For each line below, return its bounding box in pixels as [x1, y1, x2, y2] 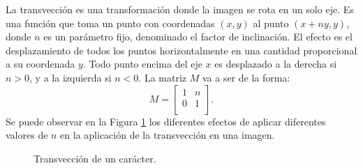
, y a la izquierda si [29, 70, 112, 84]
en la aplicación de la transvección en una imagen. [60, 128, 275, 142]
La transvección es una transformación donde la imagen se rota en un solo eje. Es [6, 2, 354, 16]
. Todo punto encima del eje [82, 56, 202, 71]
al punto [253, 15, 289, 30]
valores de [6, 128, 48, 142]
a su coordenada [6, 56, 75, 71]
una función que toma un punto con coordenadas [6, 15, 215, 30]
